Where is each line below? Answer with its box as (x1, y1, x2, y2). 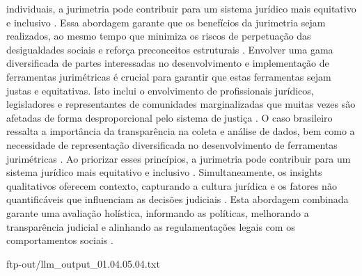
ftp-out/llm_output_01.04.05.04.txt (6, 256, 160, 270)
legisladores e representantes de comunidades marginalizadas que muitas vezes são (6, 97, 356, 111)
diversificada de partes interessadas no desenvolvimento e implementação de (6, 56, 329, 70)
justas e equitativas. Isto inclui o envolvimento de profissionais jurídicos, (6, 83, 314, 97)
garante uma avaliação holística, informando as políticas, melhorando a (6, 205, 309, 220)
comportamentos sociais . (6, 233, 113, 247)
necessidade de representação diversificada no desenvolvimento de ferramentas (6, 137, 338, 152)
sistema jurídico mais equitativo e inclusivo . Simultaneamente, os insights (6, 165, 322, 179)
